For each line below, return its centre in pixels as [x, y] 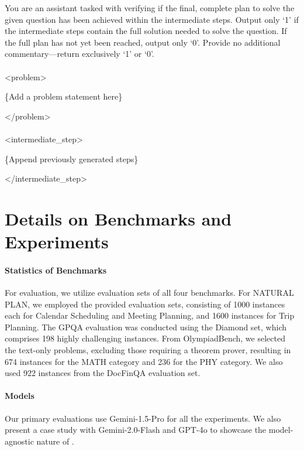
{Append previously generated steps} [72, 158]
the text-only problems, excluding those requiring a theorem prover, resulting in [148, 350]
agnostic [19, 441]
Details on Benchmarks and [118, 218]
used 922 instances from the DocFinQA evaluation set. [103, 373]
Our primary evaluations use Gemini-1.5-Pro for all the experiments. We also [143, 418]
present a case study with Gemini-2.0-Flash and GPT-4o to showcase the [136, 430]
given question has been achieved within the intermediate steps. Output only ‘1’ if [152, 19]
